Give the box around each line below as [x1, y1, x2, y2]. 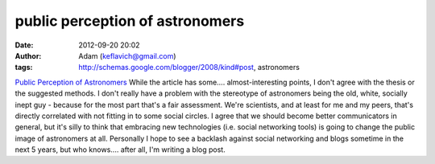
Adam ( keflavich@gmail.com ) [78, 51, 176, 60]
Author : [14, 51, 42, 60]
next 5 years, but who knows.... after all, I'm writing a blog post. [14, 145, 226, 154]
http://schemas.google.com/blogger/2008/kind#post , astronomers [78, 63, 300, 72]
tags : [14, 63, 33, 72]
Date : [14, 40, 34, 50]
